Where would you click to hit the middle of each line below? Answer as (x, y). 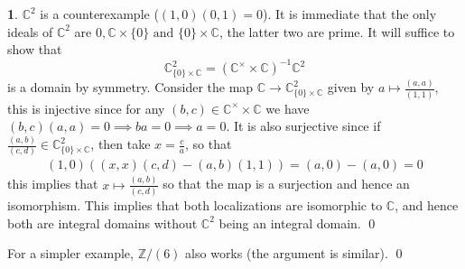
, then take (121, 144)
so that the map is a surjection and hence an (286, 184)
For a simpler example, (70, 253)
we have (288, 108)
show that (35, 49)
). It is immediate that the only (349, 14)
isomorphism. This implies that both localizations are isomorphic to (195, 205)
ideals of (30, 31)
